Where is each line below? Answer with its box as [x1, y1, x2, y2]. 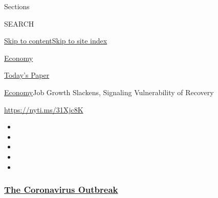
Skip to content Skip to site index [4, 35, 107, 46]
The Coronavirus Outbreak [4, 183, 118, 196]
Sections [4, 1, 30, 11]
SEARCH [4, 18, 34, 29]
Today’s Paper [4, 70, 50, 80]
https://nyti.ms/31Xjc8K [4, 104, 83, 115]
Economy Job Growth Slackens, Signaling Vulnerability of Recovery [4, 86, 214, 97]
